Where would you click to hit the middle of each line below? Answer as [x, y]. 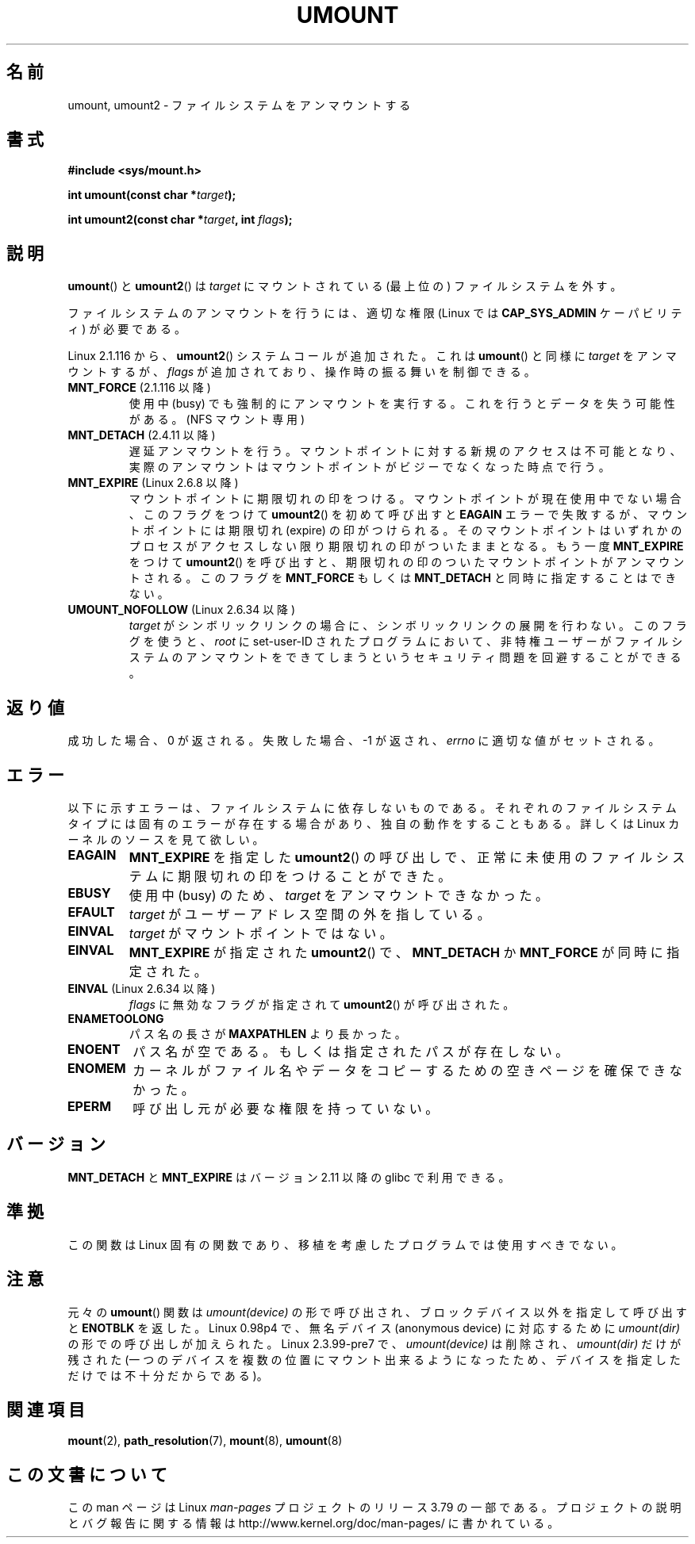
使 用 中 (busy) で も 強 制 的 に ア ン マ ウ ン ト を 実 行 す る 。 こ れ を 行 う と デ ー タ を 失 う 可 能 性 [402, 404]
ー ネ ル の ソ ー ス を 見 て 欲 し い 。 [166, 839]
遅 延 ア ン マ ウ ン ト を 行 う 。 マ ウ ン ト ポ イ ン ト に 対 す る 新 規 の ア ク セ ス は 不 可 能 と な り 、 [405, 451]
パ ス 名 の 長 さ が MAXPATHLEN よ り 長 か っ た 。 [267, 1033]
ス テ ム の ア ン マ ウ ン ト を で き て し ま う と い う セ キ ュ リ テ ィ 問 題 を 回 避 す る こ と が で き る [405, 657]
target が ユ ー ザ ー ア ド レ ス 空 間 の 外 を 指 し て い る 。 [309, 914]
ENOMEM [96, 1068]
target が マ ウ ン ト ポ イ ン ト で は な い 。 [261, 933]
